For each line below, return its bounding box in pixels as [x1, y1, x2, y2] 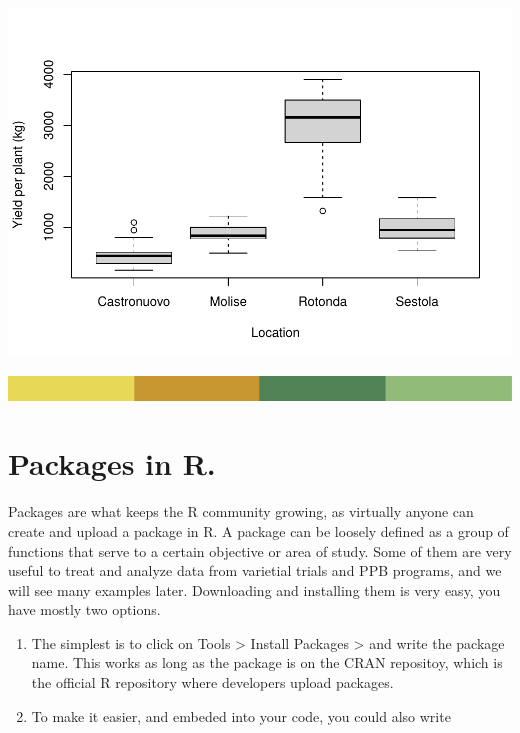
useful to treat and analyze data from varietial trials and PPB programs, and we [8, 560, 502, 581]
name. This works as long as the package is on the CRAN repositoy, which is [31, 652, 503, 673]
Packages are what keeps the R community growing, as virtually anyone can [8, 501, 474, 522]
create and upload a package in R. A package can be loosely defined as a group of [8, 520, 509, 541]
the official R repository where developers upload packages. [31, 672, 394, 693]
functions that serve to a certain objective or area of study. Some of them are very [8, 540, 512, 561]
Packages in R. [8, 443, 216, 484]
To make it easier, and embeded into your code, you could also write [31, 705, 451, 726]
